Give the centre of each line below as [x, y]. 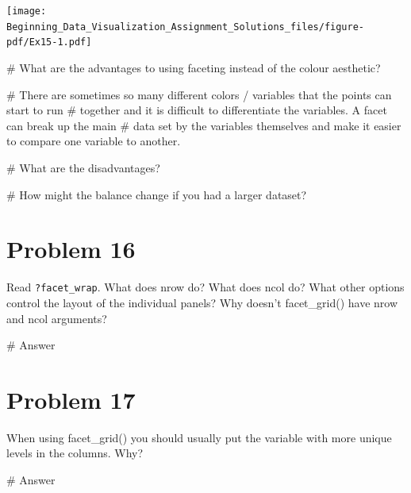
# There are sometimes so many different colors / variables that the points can [199, 94]
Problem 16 [71, 249]
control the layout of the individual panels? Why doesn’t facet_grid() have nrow [202, 302]
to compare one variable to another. [94, 141]
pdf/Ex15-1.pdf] [49, 42]
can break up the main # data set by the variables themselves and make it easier [204, 125]
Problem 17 [71, 399]
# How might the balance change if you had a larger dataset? [157, 194]
